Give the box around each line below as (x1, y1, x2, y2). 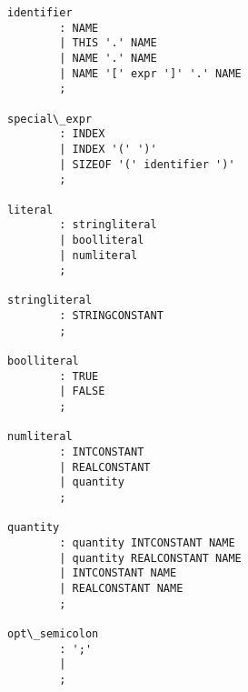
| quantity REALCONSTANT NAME (59, 551, 242, 565)
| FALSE (59, 385, 105, 398)
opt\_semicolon (7, 627, 99, 640)
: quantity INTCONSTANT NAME (59, 536, 235, 549)
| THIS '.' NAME (59, 36, 157, 50)
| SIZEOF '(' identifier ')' (59, 157, 235, 171)
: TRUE (59, 369, 99, 383)
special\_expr (7, 112, 93, 125)
